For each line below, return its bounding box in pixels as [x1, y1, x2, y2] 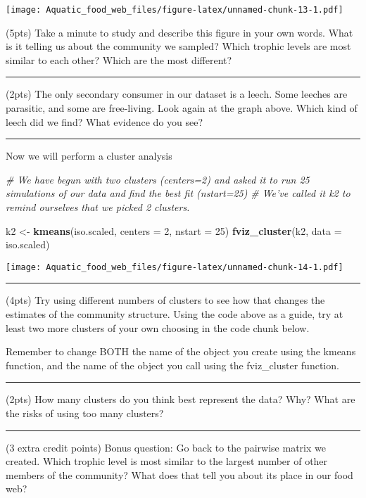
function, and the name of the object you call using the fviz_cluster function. [6, 357, 339, 372]
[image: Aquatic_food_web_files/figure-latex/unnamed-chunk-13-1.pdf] [6, 5, 343, 15]
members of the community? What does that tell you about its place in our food [6, 467, 353, 482]
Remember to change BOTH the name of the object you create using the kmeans [6, 344, 356, 359]
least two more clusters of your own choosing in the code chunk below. [6, 320, 310, 335]
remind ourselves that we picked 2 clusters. [6, 200, 190, 214]
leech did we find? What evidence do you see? [6, 114, 203, 129]
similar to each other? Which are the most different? [6, 52, 232, 67]
